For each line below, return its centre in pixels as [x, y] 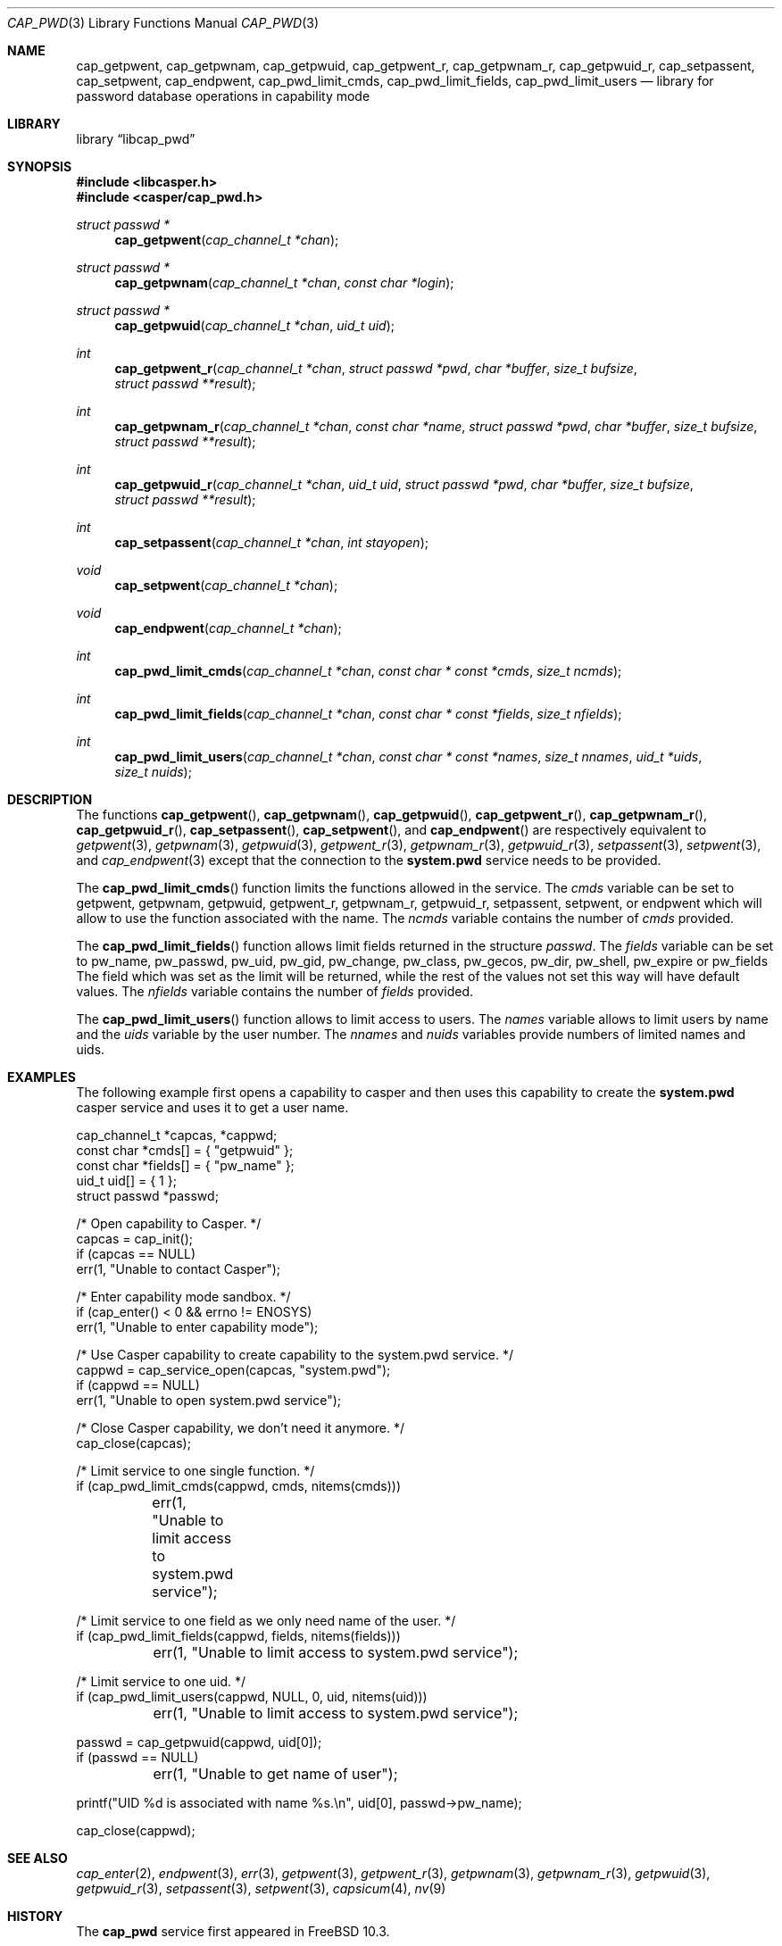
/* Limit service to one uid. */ [161, 1681]
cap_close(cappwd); [136, 1830]
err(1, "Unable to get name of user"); [275, 1774]
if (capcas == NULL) [136, 1254]
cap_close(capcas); [133, 1443]
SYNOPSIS [40, 166]
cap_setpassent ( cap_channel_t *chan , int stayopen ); [271, 542]
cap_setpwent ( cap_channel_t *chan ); [226, 585]
